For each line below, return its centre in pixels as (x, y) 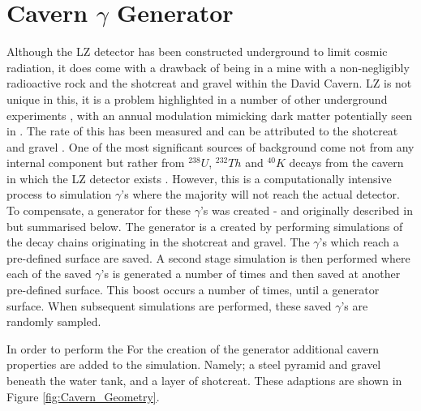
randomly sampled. (54, 321)
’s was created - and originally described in (306, 210)
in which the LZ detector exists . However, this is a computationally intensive (199, 178)
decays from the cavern (346, 163)
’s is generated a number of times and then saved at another (251, 274)
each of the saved (49, 274)
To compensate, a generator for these (99, 210)
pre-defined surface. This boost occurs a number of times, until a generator (193, 290)
